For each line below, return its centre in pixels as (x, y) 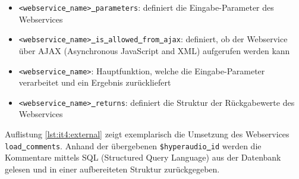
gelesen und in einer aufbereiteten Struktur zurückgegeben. (112, 169)
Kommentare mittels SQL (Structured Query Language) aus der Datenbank (143, 157)
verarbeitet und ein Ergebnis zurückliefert (95, 82)
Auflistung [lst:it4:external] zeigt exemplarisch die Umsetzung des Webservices (147, 134)
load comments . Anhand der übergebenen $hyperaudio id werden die (133, 145)
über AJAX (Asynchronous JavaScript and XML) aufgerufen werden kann (154, 50)
